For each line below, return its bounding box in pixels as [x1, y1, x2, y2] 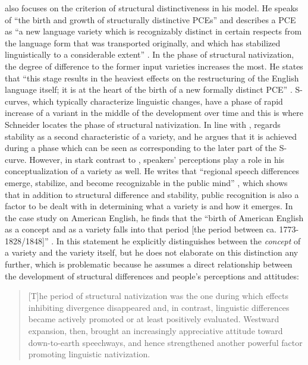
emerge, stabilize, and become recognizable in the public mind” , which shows [5, 176, 288, 188]
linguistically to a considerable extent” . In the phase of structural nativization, [5, 48, 294, 61]
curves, [5, 95, 30, 107]
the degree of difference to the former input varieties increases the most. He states [5, 59, 303, 72]
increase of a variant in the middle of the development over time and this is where [5, 106, 304, 119]
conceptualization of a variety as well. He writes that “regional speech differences [5, 165, 300, 177]
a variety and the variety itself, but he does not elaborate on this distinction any [5, 246, 298, 259]
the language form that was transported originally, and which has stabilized [5, 36, 281, 49]
